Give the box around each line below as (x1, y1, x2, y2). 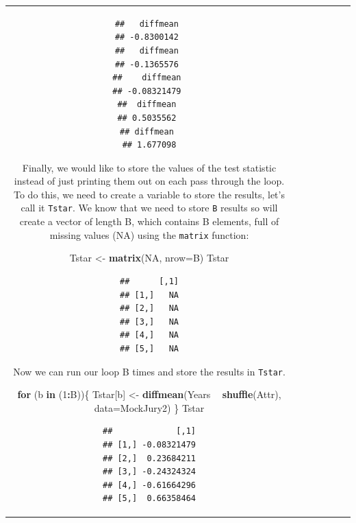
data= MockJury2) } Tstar (94, 400, 205, 415)
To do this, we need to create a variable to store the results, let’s (14, 187, 285, 201)
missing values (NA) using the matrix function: (49, 227, 249, 242)
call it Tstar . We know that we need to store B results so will (21, 200, 278, 215)
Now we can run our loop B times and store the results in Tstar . (13, 364, 285, 378)
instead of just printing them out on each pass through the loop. (14, 174, 285, 188)
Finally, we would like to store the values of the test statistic (22, 160, 277, 174)
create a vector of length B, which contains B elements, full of (19, 214, 279, 229)
